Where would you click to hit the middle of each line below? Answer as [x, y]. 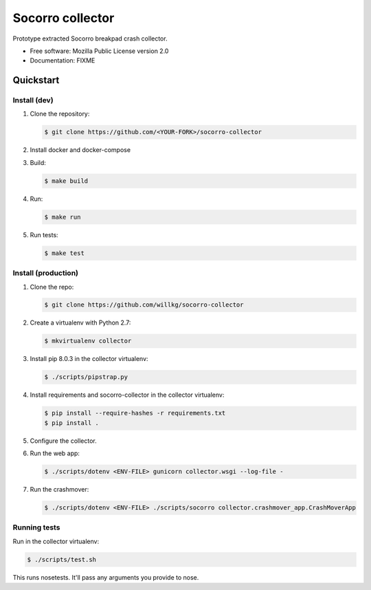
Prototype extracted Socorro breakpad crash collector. [90, 39]
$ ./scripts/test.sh [61, 559]
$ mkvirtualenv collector [88, 341]
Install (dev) [33, 100]
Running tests [36, 527]
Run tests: [44, 234]
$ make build [66, 181]
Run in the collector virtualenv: [56, 541]
